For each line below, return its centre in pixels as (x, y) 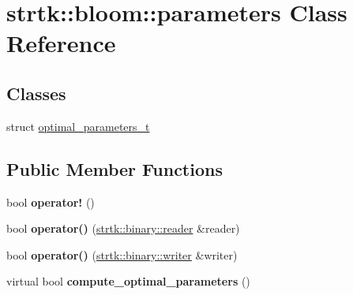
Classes (36, 93)
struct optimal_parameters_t (78, 126)
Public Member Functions (115, 168)
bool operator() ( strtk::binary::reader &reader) (123, 228)
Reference (61, 43)
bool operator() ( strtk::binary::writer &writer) (122, 254)
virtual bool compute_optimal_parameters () (128, 281)
